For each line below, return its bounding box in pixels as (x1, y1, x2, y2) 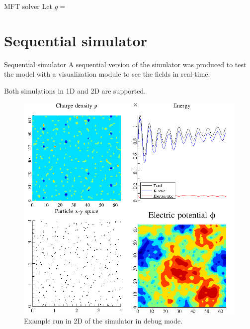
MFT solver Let (4, 1, 52, 11)
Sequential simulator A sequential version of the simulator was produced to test (4, 59, 247, 69)
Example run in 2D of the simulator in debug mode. (24, 316, 183, 326)
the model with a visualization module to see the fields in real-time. (4, 69, 210, 79)
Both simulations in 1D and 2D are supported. (4, 85, 146, 96)
